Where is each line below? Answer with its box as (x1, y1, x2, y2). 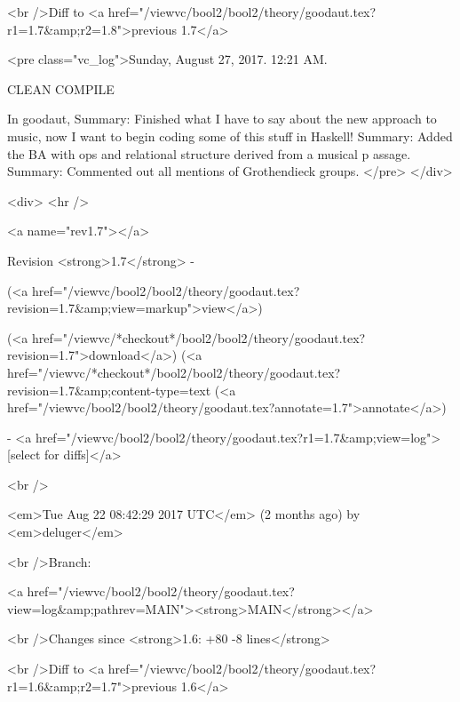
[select (7, 445, 41, 464)
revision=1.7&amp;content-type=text (7, 380, 211, 399)
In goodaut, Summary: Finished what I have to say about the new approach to (7, 109, 437, 128)
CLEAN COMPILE (7, 79, 115, 98)
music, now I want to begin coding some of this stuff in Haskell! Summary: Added (7, 126, 453, 145)
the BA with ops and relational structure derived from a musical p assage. (7, 144, 411, 163)
